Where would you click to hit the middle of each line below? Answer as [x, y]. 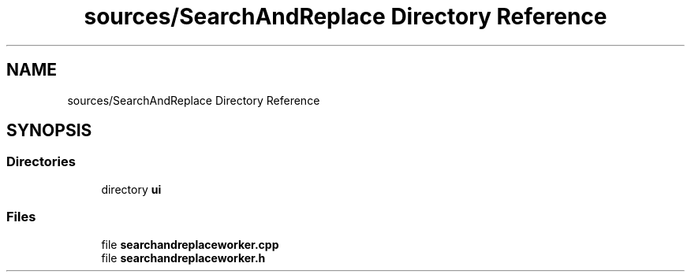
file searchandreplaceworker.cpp [190, 244]
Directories [41, 162]
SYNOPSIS [49, 131]
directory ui [131, 189]
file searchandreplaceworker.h [183, 258]
